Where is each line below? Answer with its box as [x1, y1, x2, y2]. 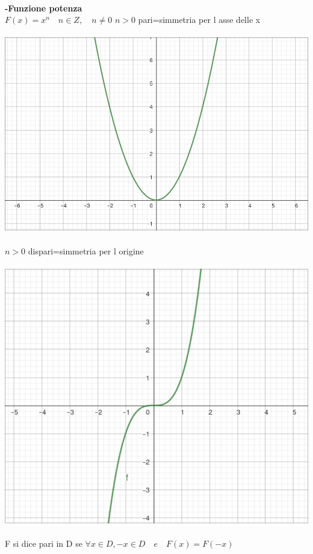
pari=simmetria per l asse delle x [138, 13, 261, 26]
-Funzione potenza [5, 1, 82, 14]
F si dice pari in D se [5, 537, 82, 550]
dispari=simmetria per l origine [28, 244, 144, 257]
